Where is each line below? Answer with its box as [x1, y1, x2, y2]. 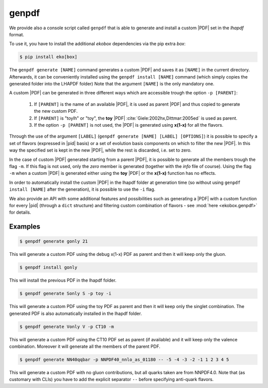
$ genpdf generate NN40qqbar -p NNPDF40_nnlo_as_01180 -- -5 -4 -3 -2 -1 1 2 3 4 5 [19, 357, 229, 362]
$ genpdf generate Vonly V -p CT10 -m [19, 323, 114, 329]
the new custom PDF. [34, 108, 78, 114]
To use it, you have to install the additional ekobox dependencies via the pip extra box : [9, 41, 186, 47]
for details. [9, 209, 31, 216]
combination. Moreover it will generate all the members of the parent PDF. [9, 343, 161, 349]
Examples [9, 223, 41, 231]
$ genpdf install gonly [19, 265, 78, 270]
